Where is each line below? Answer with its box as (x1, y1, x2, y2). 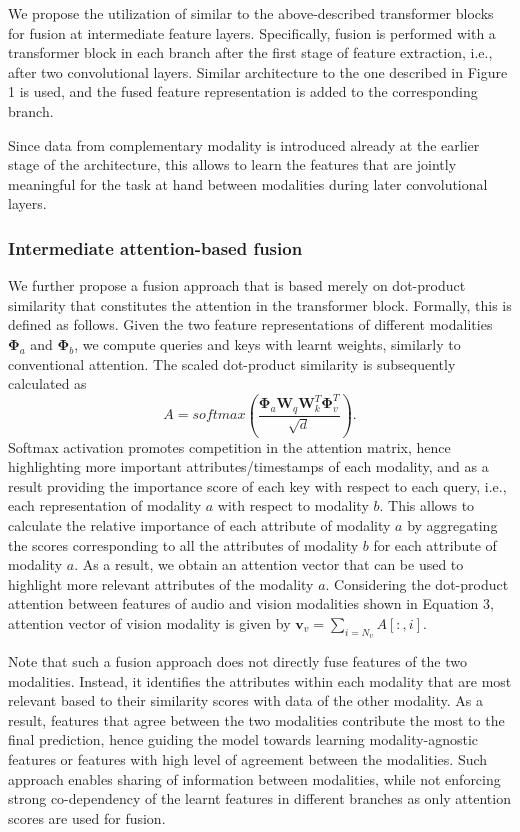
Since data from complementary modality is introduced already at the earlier (8, 134, 480, 155)
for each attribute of (373, 534, 497, 555)
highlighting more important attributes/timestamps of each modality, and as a (8, 456, 489, 477)
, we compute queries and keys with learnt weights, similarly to (74, 333, 461, 354)
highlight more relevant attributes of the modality (8, 573, 314, 594)
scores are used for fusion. (8, 807, 166, 828)
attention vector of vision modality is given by (8, 612, 291, 633)
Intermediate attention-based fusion (8, 235, 303, 260)
